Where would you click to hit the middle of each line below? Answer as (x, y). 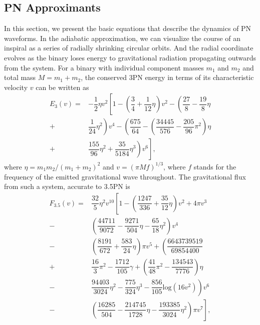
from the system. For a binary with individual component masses (104, 67)
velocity (16, 87)
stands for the (215, 166)
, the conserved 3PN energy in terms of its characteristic (167, 77)
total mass (20, 77)
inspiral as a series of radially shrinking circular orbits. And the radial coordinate (129, 48)
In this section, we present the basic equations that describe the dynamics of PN (128, 28)
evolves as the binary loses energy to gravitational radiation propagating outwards (130, 57)
